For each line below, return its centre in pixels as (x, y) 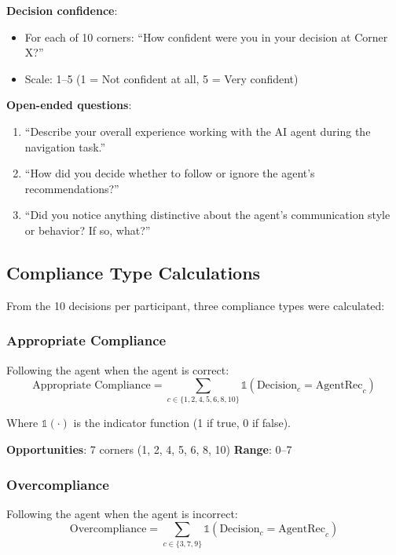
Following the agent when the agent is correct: (118, 369)
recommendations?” (72, 188)
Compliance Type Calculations (134, 272)
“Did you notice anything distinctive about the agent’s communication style (207, 215)
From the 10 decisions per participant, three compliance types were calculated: (196, 305)
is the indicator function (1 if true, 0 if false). (182, 423)
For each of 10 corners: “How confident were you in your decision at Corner (206, 37)
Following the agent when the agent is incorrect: (122, 513)
